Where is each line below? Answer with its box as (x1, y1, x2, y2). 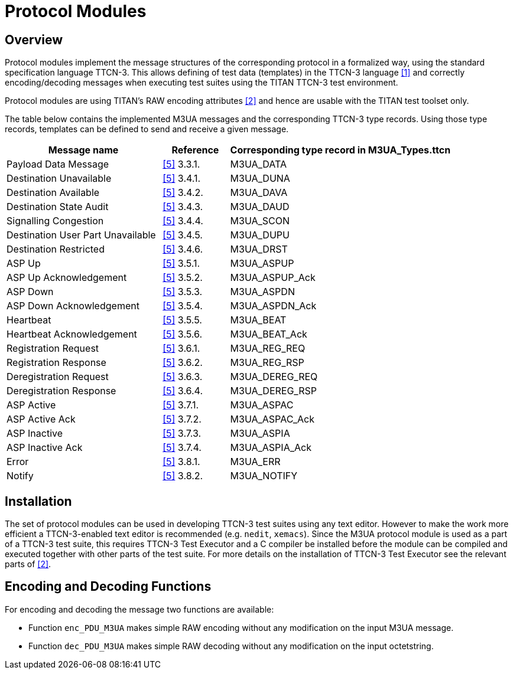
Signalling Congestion (7, 215, 104, 227)
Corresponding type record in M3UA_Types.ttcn (230, 144, 451, 156)
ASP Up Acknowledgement (7, 271, 127, 284)
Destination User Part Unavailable (7, 229, 156, 241)
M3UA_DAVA (230, 187, 288, 199)
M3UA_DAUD (230, 201, 290, 213)
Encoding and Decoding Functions (5, 579, 212, 594)
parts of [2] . (5, 559, 51, 570)
